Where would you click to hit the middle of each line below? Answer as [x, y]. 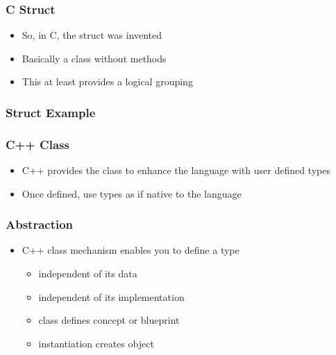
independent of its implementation [111, 296]
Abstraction [40, 224]
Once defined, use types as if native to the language [132, 193]
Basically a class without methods [94, 58]
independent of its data [88, 274]
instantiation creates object [96, 343]
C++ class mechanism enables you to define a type [131, 250]
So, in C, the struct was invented [92, 35]
